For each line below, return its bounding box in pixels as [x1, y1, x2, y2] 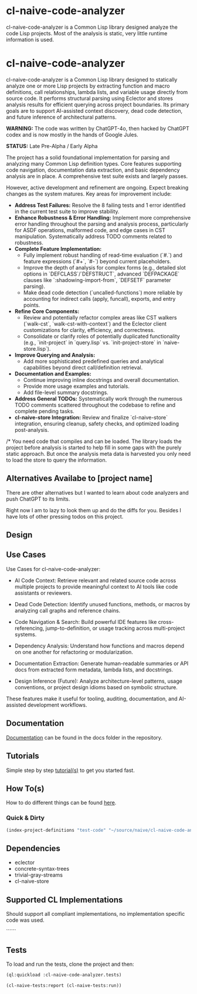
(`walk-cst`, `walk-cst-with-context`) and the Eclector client [23, 320, 167, 327]
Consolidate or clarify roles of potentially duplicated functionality [23, 333, 180, 340]
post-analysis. [14, 426, 49, 433]
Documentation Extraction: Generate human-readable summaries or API [14, 660, 189, 667]
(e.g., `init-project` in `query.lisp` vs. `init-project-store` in [23, 339, 161, 346]
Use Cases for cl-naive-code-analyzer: [6, 565, 101, 572]
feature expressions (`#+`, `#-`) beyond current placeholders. [23, 257, 172, 265]
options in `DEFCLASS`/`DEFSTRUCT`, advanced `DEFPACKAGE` [23, 270, 180, 277]
